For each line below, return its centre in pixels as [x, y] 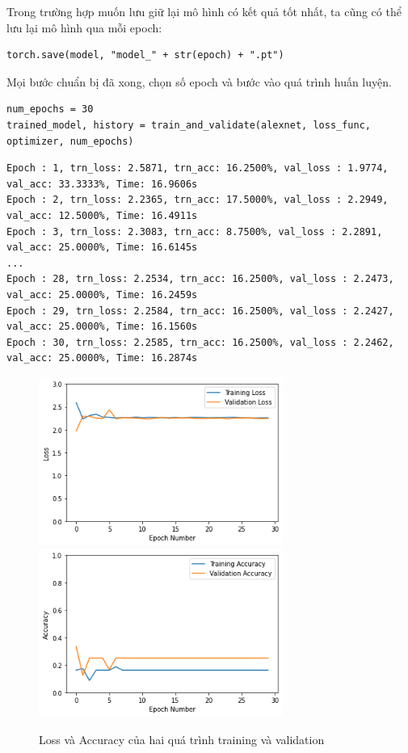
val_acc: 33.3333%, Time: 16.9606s [102, 184]
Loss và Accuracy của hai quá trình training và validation [182, 739]
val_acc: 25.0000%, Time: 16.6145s [102, 248]
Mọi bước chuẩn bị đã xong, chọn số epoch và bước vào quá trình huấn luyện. [199, 81]
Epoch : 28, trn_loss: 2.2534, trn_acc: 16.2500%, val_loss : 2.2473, [200, 279]
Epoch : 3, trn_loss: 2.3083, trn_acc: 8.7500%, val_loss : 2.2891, [195, 231]
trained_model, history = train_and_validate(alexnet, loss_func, [189, 125]
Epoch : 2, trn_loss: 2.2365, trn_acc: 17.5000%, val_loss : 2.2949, [198, 200]
